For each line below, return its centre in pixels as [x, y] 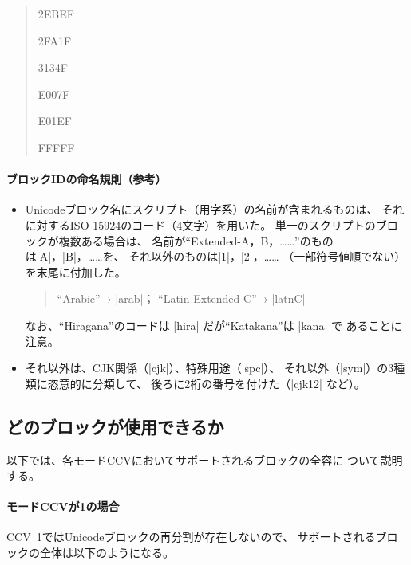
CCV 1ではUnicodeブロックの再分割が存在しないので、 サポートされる [191, 537]
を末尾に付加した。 [75, 271]
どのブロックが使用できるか [115, 426]
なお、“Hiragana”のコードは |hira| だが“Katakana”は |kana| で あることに [213, 325]
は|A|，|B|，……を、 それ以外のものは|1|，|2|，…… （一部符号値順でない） [215, 256]
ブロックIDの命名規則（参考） [87, 179]
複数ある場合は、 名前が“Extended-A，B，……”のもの [196, 240]
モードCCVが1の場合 [63, 506]
